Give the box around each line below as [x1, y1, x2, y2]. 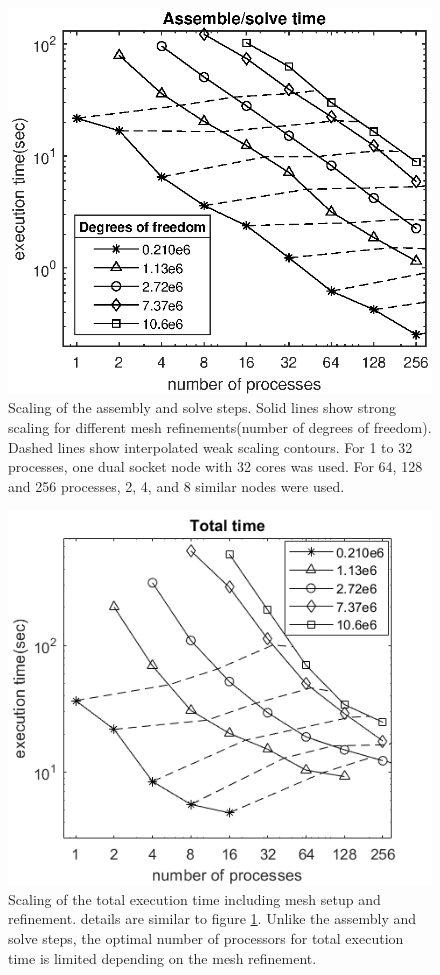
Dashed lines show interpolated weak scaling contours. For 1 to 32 [8, 436, 413, 457]
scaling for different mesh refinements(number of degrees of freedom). [8, 416, 432, 437]
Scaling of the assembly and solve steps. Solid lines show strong [8, 397, 396, 418]
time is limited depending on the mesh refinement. [8, 947, 317, 968]
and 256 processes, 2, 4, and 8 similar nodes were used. [8, 475, 345, 496]
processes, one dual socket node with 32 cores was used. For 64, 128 [8, 456, 423, 477]
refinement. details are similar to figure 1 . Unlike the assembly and [8, 908, 417, 929]
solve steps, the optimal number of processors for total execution [8, 927, 404, 948]
